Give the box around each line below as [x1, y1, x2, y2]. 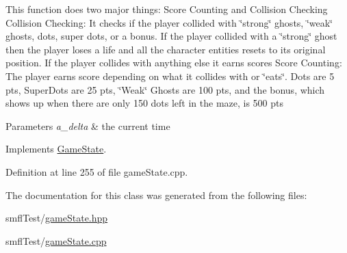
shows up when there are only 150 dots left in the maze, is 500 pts [5, 96, 284, 110]
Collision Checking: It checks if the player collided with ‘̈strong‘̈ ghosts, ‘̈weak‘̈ [5, 15, 333, 29]
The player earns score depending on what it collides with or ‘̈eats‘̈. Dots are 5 [5, 68, 335, 83]
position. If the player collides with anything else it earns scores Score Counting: [5, 55, 342, 70]
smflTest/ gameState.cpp [5, 233, 107, 248]
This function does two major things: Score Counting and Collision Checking [5, 2, 328, 16]
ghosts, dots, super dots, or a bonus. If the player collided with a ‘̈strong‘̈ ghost [5, 29, 337, 43]
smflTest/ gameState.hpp [5, 211, 108, 225]
